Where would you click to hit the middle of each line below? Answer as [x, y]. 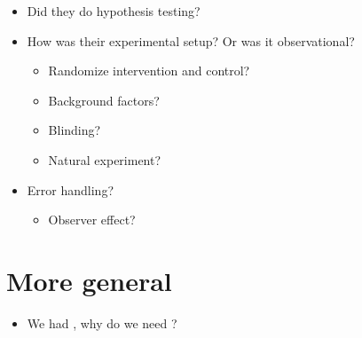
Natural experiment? [105, 159]
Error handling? [70, 189]
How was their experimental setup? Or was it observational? [191, 40]
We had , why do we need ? [102, 322]
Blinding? [75, 130]
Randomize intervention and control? [149, 71]
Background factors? [104, 100]
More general [89, 280]
